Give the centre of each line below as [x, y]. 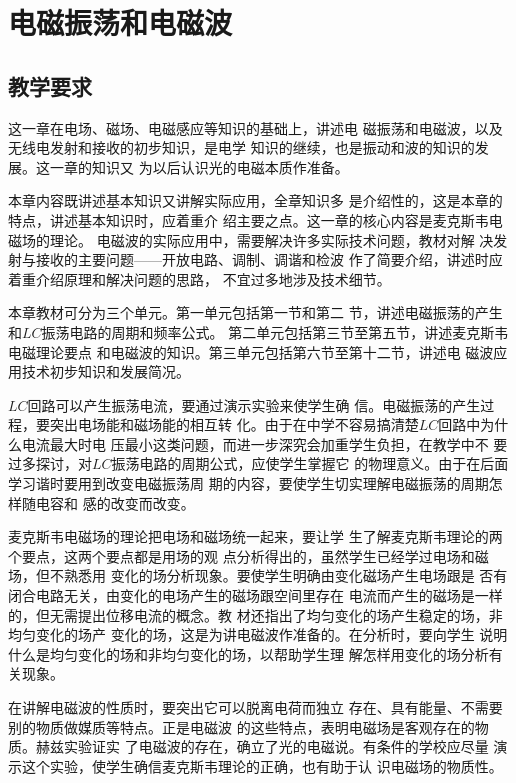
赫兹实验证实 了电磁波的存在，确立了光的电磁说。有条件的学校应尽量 [262, 746]
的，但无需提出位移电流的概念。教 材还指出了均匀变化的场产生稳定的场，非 [255, 614]
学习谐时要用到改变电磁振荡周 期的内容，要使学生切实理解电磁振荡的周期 [248, 483]
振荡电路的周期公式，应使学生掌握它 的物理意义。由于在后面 [310, 463]
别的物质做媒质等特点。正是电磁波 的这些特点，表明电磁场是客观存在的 [241, 726]
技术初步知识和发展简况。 [105, 371]
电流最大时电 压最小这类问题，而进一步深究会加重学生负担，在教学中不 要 [264, 443]
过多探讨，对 [50, 463]
